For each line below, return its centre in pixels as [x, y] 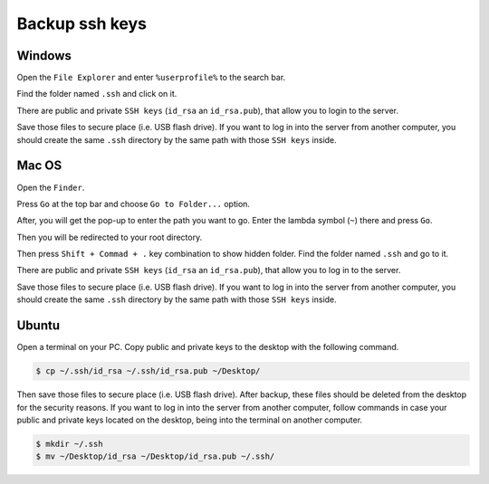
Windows [44, 56]
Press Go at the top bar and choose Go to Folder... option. [134, 204]
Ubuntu [38, 326]
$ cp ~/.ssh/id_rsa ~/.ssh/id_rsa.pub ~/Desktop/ [148, 371]
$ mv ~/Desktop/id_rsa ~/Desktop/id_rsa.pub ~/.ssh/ [155, 456]
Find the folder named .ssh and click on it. [97, 94]
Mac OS [39, 166]
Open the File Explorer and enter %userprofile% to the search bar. [151, 78]
